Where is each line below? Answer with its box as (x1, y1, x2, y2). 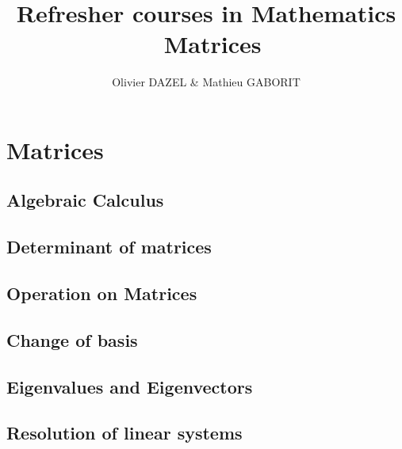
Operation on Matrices (6, 281, 197, 306)
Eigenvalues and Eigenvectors (6, 374, 253, 398)
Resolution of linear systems (6, 420, 243, 445)
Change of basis (6, 327, 138, 352)
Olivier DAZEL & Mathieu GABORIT (112, 74, 301, 90)
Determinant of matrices (6, 234, 212, 259)
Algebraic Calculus (6, 188, 164, 212)
